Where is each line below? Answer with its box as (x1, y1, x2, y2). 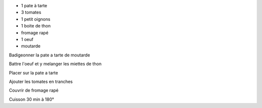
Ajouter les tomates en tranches (9, 79, 73, 84)
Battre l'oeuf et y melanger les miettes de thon (9, 61, 102, 67)
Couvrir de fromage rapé (9, 87, 59, 94)
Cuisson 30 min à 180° (9, 96, 54, 102)
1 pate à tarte (21, 3, 48, 8)
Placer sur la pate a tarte (9, 70, 58, 76)
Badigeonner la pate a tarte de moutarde (9, 52, 90, 58)
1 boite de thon (21, 23, 51, 29)
